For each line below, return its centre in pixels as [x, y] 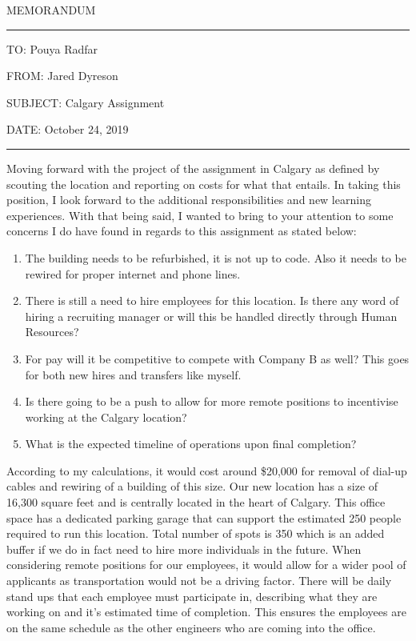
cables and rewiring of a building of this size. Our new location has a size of [192, 486]
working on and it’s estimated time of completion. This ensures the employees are [206, 612]
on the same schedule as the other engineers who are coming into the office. [191, 627]
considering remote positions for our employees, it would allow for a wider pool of [206, 565]
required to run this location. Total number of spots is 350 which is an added [196, 533]
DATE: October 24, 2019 [68, 129]
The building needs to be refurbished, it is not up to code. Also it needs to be [216, 257]
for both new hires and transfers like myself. [133, 374]
